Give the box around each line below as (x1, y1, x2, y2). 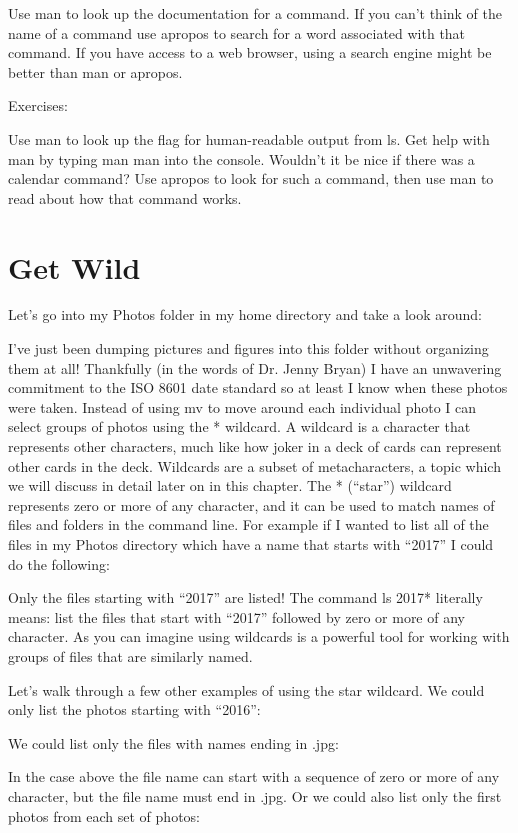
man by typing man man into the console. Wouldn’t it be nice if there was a (8, 148, 475, 169)
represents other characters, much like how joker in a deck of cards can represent (8, 436, 502, 457)
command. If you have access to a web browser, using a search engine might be (8, 42, 492, 63)
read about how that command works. (8, 187, 242, 208)
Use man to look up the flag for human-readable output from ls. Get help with (8, 128, 490, 149)
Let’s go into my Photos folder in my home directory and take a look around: (8, 304, 482, 325)
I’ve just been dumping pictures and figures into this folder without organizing (8, 338, 489, 359)
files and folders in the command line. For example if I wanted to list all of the (8, 514, 489, 535)
